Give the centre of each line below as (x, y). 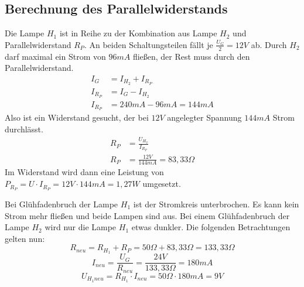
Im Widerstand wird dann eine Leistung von (84, 172)
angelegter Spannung (204, 117)
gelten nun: (25, 238)
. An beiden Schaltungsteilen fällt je (148, 44)
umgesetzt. (162, 184)
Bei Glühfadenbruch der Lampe (62, 204)
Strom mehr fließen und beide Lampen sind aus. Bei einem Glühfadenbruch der (147, 215)
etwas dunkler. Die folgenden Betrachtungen (211, 227)
